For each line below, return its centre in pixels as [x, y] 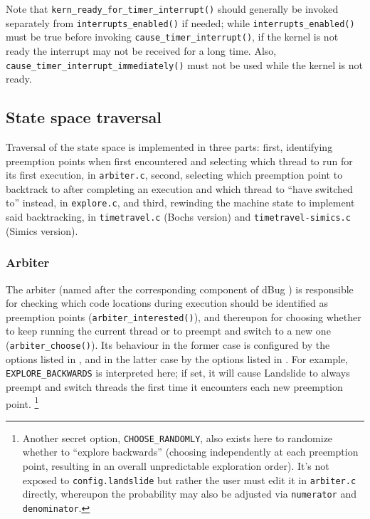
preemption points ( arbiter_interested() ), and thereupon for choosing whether [184, 316]
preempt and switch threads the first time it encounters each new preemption [174, 386]
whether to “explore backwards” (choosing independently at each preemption [190, 452]
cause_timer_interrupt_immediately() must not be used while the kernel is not [185, 64]
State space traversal [84, 117]
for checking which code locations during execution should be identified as [167, 303]
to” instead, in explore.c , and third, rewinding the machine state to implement [180, 203]
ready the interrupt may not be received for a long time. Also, [141, 50]
